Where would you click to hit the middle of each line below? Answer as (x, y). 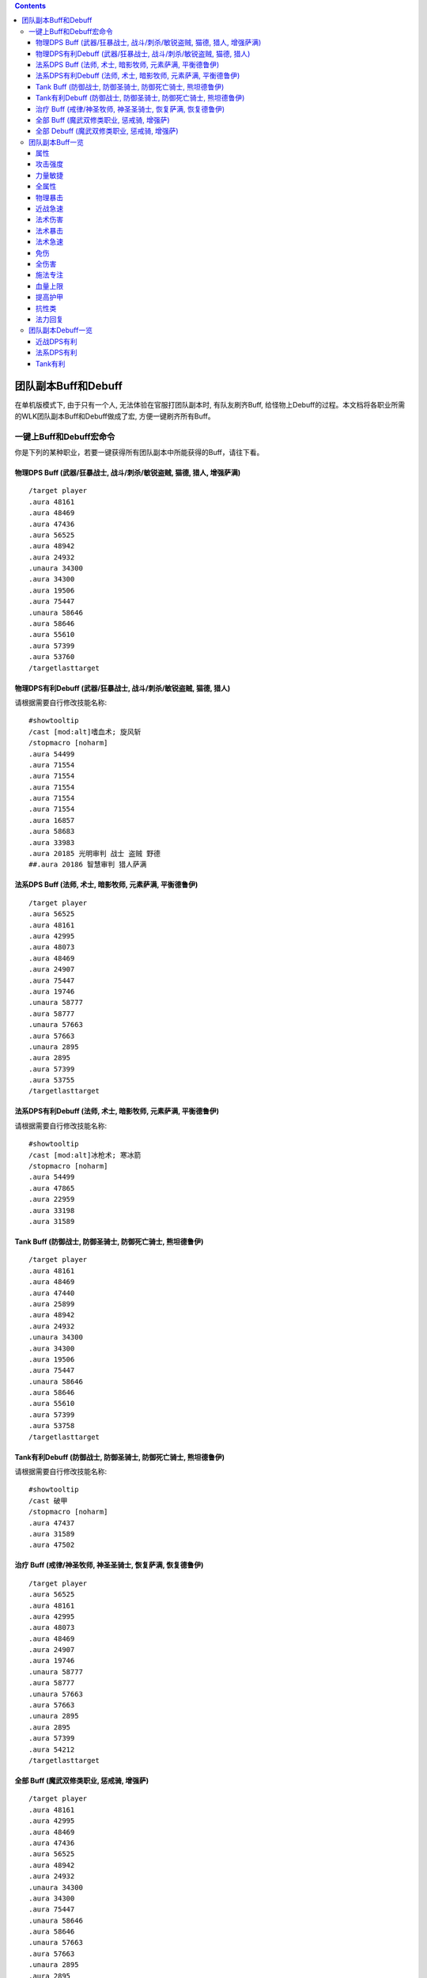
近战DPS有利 (57, 341)
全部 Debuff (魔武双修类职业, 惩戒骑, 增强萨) (107, 131)
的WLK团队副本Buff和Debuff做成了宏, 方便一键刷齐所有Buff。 (115, 416)
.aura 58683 (52, 832)
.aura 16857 (52, 820)
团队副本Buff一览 (57, 142)
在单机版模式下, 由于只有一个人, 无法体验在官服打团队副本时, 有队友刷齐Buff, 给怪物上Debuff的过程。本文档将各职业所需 (210, 405)
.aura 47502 (52, 1545)
